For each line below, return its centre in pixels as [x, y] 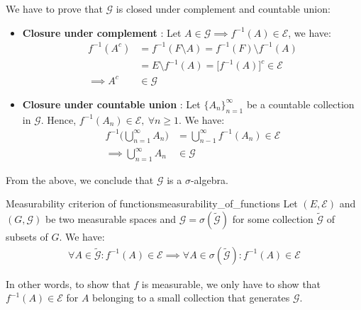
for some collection [273, 219]
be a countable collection [300, 104]
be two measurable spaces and [111, 219]
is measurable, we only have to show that [231, 283]
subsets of [27, 237]
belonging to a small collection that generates [191, 298]
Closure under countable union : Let [111, 104]
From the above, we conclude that [80, 179]
